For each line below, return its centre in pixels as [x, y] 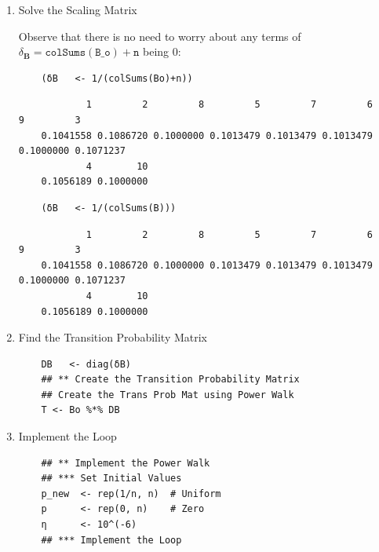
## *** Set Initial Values [111, 479]
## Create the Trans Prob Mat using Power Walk [168, 395]
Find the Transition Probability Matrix [113, 337]
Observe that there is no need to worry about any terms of [160, 36]
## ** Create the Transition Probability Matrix [170, 380]
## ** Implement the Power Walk [126, 463]
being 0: [162, 51]
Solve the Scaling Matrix [78, 9]
